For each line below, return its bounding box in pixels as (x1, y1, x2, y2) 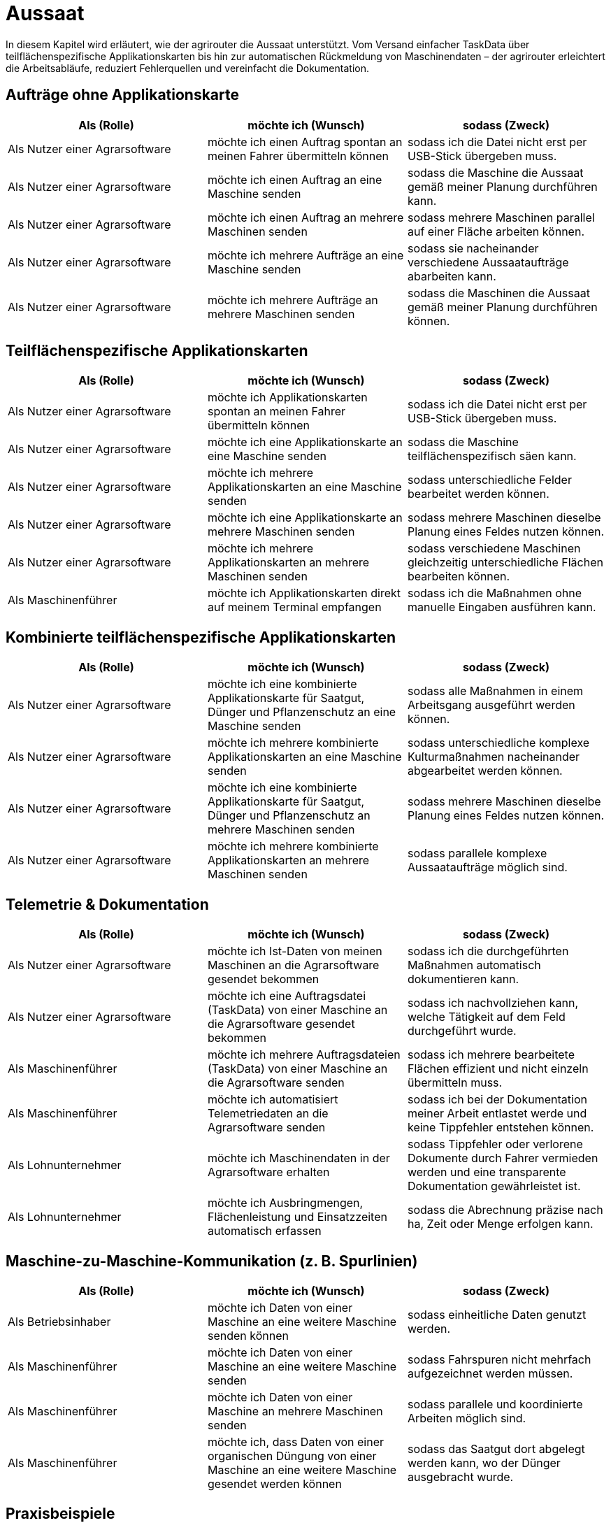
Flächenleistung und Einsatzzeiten (207, 1210, 387, 1224)
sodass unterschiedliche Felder (407, 473, 572, 487)
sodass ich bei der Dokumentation (407, 1092, 587, 1107)
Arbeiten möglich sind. (407, 1410, 526, 1425)
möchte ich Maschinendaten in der (207, 1151, 390, 1166)
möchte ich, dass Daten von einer (207, 1434, 384, 1449)
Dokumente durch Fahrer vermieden (407, 1151, 598, 1166)
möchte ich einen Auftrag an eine (207, 172, 382, 187)
